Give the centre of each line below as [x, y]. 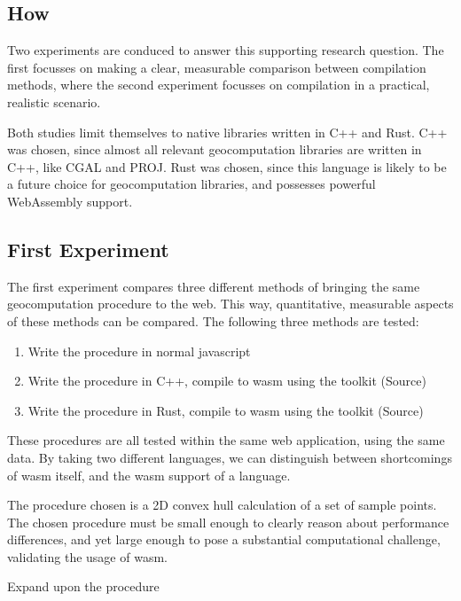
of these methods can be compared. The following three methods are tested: [213, 320]
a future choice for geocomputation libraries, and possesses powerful [191, 184]
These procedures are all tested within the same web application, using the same [226, 440]
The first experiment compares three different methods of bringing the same [214, 286]
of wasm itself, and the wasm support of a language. [149, 475]
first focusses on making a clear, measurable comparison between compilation [217, 67]
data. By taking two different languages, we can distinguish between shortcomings [230, 457]
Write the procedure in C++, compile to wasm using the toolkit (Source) [227, 381]
